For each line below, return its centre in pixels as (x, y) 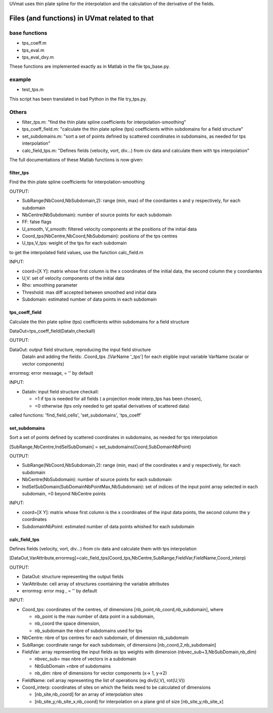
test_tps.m (33, 90)
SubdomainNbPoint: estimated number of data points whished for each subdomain (108, 526)
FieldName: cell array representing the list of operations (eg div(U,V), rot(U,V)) (103, 680)
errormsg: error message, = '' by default (51, 373)
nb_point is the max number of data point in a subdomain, (95, 617)
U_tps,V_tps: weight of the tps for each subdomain (74, 243)
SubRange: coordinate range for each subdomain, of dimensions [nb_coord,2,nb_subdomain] (119, 645)
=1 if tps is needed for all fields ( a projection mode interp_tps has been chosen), (118, 399)
